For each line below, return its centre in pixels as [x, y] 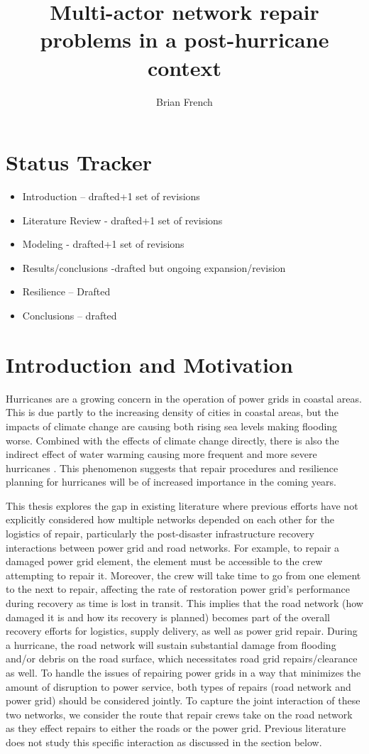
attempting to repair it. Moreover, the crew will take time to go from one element [183, 575]
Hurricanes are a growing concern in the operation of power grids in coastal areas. [184, 398]
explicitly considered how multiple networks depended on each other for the [170, 519]
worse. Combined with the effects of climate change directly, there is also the [172, 440]
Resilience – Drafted [66, 291]
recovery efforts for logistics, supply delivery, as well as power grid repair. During [182, 631]
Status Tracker [79, 162]
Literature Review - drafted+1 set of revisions [122, 220]
